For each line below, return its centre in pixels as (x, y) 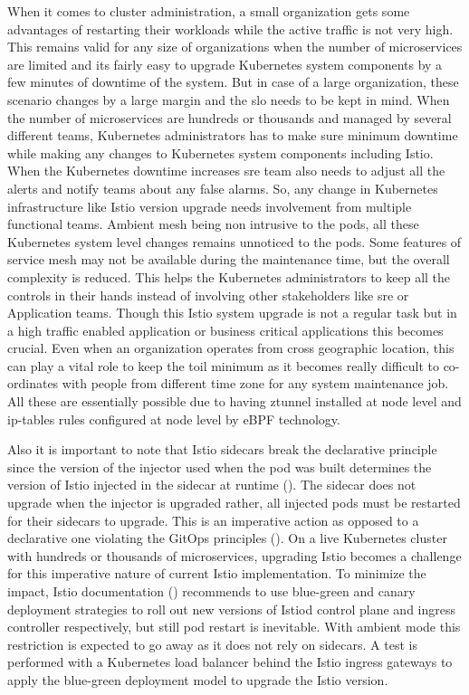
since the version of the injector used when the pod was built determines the (220, 467)
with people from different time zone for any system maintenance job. (255, 383)
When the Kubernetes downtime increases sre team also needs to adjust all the (226, 171)
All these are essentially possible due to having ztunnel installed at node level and (234, 401)
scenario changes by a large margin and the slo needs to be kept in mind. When (229, 99)
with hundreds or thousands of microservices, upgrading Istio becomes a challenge (234, 555)
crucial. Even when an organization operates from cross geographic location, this (231, 348)
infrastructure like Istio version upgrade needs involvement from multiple (210, 206)
